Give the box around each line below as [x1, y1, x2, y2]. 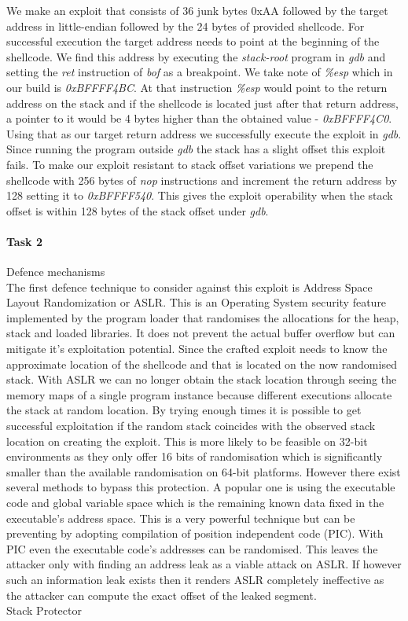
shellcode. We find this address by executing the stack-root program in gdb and [6, 48, 386, 64]
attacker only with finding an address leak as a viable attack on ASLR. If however [6, 556, 402, 572]
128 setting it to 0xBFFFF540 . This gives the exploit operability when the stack [6, 187, 393, 204]
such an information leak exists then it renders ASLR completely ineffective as [6, 571, 384, 587]
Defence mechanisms [6, 263, 105, 280]
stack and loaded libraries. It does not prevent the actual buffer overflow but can [6, 325, 395, 341]
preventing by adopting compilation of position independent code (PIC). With [6, 525, 384, 542]
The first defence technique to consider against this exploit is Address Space [6, 278, 373, 295]
